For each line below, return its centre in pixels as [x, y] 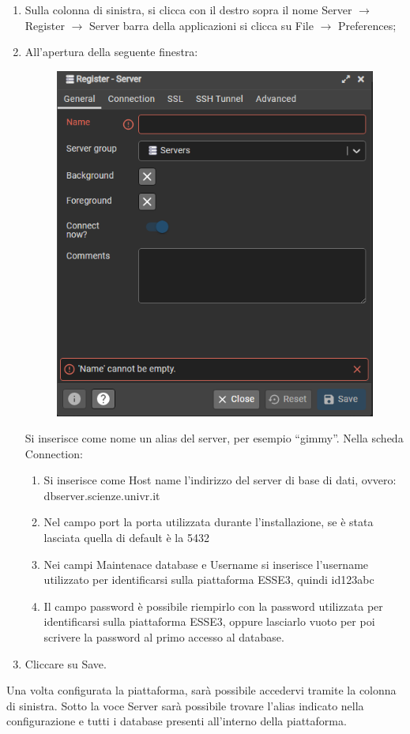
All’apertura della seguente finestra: [111, 52]
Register [45, 25]
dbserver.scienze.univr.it [102, 495]
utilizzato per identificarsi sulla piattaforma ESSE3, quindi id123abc [209, 580]
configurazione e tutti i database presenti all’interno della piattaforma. [177, 721]
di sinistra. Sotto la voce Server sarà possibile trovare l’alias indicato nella [185, 705]
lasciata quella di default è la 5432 [126, 538]
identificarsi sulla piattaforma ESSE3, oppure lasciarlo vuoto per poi [209, 621]
